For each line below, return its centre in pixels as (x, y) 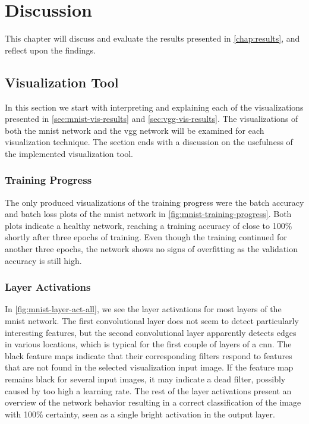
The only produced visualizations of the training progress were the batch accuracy (154, 202)
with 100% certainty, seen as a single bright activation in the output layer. (140, 414)
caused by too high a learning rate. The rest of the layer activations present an (148, 390)
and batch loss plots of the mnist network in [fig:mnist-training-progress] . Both (148, 214)
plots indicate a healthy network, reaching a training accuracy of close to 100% (149, 225)
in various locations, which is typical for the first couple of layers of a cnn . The (148, 344)
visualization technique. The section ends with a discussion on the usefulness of (149, 142)
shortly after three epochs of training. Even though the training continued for (146, 237)
